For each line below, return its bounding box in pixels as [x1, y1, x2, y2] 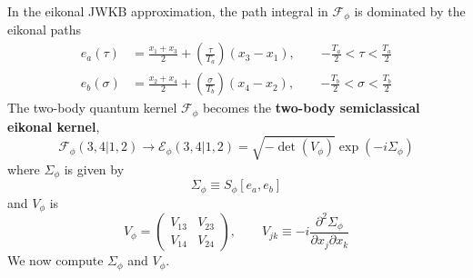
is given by [64, 159, 125, 178]
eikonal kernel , [7, 116, 100, 135]
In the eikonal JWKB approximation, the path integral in [7, 2, 328, 20]
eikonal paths [7, 20, 81, 39]
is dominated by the [354, 2, 466, 20]
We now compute [7, 251, 104, 270]
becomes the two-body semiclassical [202, 98, 420, 117]
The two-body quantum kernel [7, 98, 177, 117]
